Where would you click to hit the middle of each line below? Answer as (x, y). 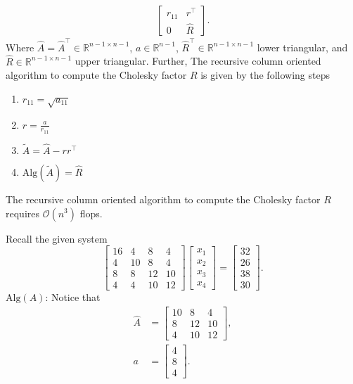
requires (23, 213)
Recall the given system (57, 238)
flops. (91, 213)
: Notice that (73, 297)
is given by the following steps (265, 75)
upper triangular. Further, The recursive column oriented (198, 61)
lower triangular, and (302, 47)
